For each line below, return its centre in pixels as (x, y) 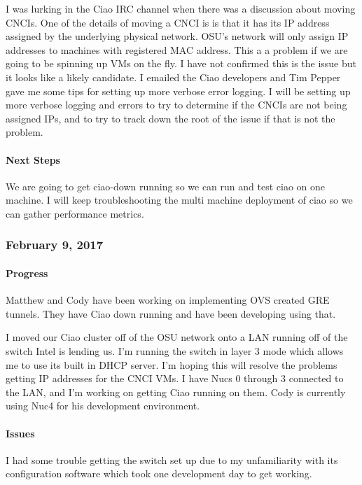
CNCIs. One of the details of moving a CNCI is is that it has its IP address (168, 22)
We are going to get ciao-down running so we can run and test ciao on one (166, 186)
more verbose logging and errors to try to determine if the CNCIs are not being (176, 105)
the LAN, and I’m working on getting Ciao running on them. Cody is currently (176, 392)
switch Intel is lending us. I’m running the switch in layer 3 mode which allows (175, 350)
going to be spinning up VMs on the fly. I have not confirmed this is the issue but (181, 63)
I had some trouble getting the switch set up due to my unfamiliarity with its (172, 459)
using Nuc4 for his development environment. (103, 406)
